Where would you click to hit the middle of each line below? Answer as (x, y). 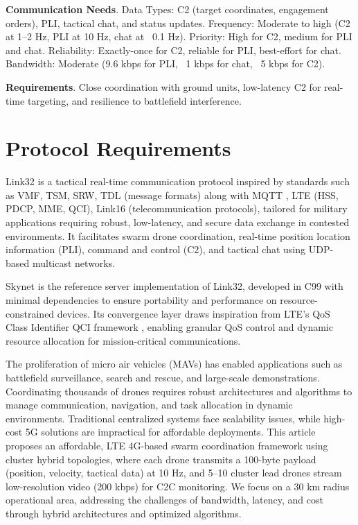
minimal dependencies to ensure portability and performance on (141, 300)
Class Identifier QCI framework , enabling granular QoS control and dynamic (169, 327)
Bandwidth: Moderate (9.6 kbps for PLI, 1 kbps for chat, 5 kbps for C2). (165, 63)
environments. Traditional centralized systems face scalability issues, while (163, 418)
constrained (30, 313)
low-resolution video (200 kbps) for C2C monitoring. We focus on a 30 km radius (178, 486)
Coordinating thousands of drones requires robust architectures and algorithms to (179, 391)
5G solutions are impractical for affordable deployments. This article (170, 432)
